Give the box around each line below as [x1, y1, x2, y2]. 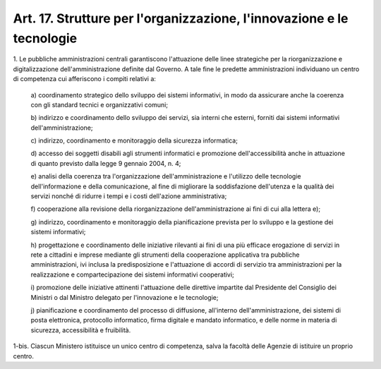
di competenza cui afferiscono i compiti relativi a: [13, 75, 157, 83]
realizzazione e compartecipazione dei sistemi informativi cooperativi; [30, 270, 234, 279]
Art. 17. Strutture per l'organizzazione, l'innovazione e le [13, 11, 349, 26]
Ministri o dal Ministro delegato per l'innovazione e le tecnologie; [30, 293, 219, 301]
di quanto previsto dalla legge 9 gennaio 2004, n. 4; [30, 159, 181, 167]
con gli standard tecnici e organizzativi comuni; [30, 100, 169, 109]
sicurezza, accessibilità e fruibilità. [30, 325, 131, 334]
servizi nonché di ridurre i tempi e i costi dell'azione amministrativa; [30, 192, 227, 200]
